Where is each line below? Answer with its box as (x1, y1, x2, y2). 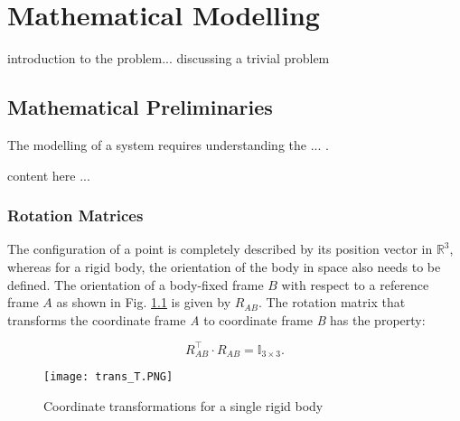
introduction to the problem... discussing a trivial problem (7, 49, 330, 68)
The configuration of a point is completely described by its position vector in (7, 239, 433, 258)
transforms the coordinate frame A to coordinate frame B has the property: (7, 310, 426, 329)
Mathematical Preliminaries (7, 93, 273, 121)
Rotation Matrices (7, 204, 144, 227)
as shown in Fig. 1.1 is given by (56, 293, 231, 312)
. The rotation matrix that (258, 293, 406, 312)
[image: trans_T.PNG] (43, 370, 174, 384)
